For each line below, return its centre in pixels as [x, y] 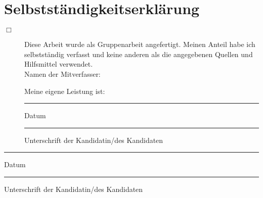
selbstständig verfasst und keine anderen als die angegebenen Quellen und [139, 54]
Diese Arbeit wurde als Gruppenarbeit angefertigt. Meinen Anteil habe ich [140, 44]
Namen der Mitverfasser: [62, 73]
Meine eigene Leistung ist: [65, 91]
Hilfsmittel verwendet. [59, 64]
